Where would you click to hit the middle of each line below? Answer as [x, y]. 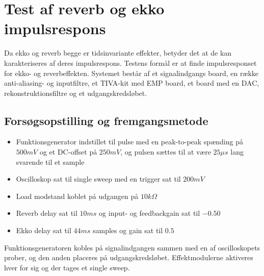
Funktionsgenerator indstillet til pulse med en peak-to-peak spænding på [129, 142]
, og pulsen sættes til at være [166, 152]
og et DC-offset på [68, 152]
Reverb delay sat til [47, 213]
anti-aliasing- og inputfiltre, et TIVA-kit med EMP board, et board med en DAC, [132, 83]
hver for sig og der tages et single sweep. [67, 267]
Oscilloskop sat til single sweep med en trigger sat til [98, 179]
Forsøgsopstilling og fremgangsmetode [106, 120]
